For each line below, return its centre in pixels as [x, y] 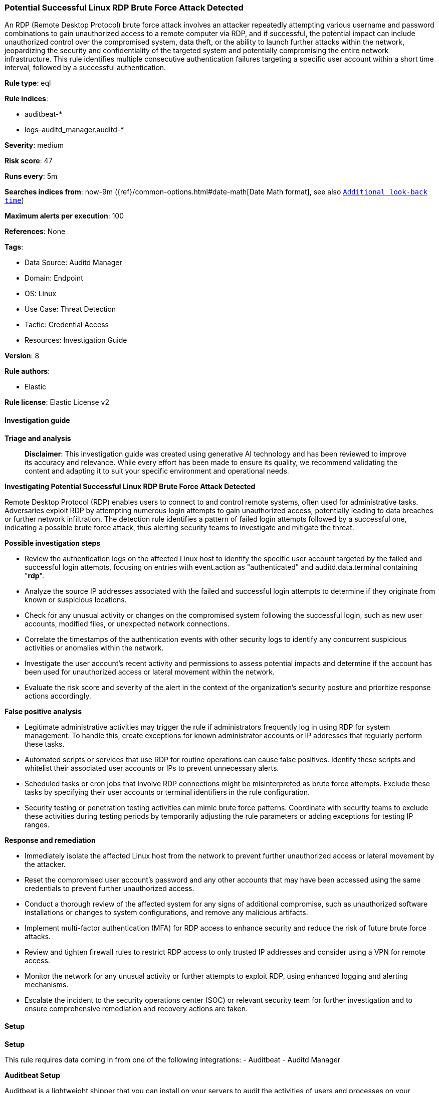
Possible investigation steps [53, 543]
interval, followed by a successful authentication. [85, 68]
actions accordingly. [58, 696]
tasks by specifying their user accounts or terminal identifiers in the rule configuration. [167, 792]
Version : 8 [22, 356]
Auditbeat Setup [32, 1075]
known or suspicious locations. [76, 599]
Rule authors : [27, 371]
